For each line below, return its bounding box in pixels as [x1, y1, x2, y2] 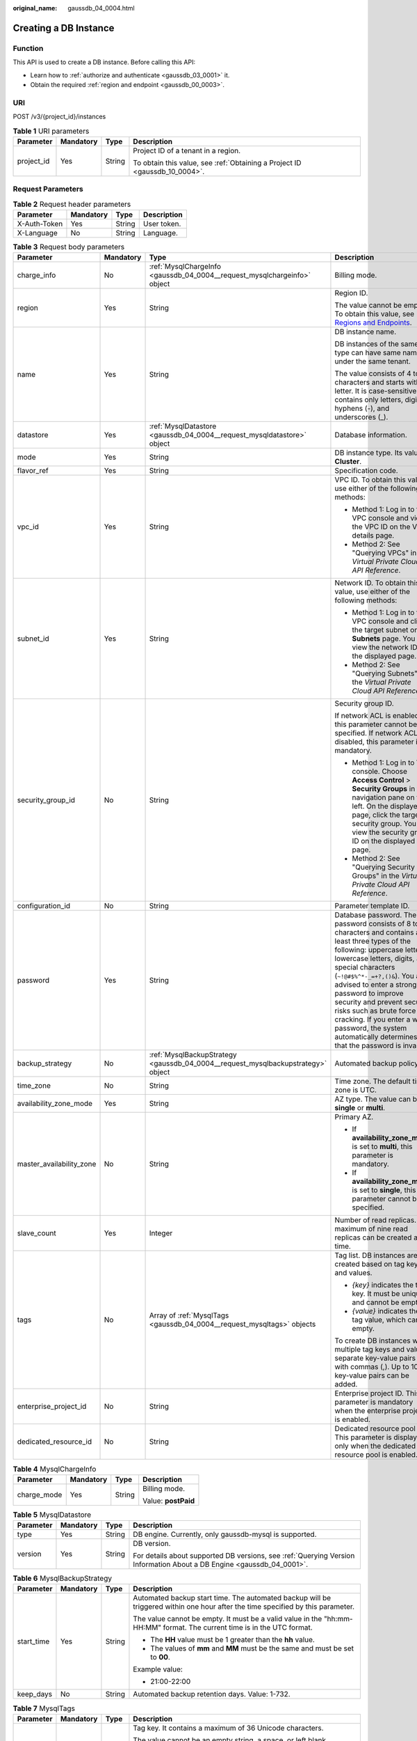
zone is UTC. [334, 1085, 377, 1095]
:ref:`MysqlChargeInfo [149, 262, 222, 272]
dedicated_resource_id [17, 1437, 92, 1446]
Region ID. [334, 288, 368, 298]
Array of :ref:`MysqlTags [149, 1311, 229, 1320]
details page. [352, 531, 395, 540]
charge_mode [17, 1490, 63, 1499]
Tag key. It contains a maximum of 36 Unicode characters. [133, 1723, 324, 1733]
